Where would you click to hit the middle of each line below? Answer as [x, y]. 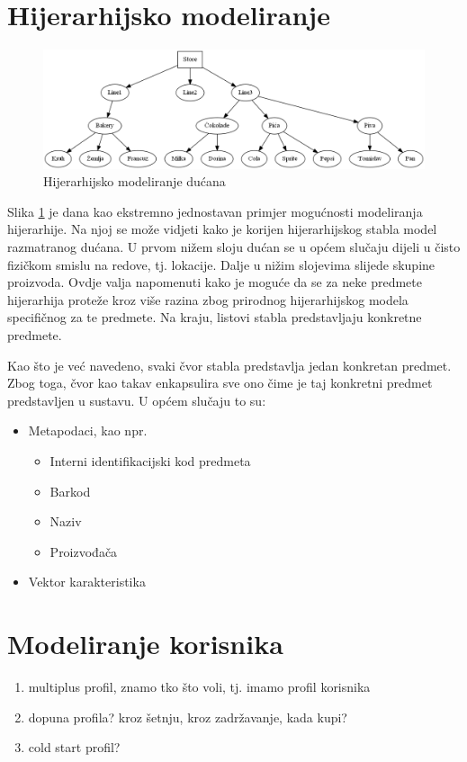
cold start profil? [74, 747]
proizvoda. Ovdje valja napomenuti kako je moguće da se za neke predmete [215, 282]
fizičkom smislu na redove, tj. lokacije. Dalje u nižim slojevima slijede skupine [221, 264]
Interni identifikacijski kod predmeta [150, 460]
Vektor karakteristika [87, 582]
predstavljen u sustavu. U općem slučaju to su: [137, 400]
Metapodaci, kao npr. [88, 430]
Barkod [70, 491]
